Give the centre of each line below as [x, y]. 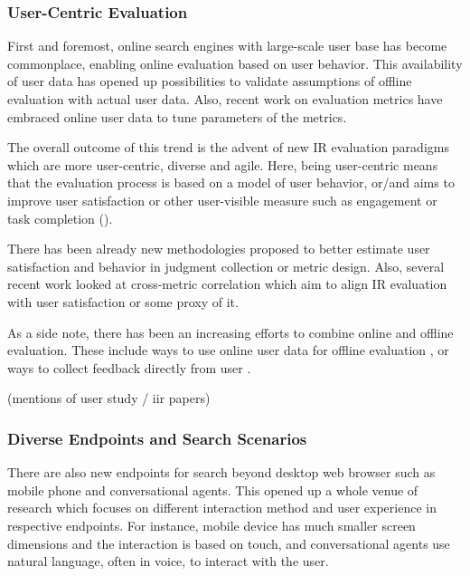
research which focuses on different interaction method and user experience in [222, 508]
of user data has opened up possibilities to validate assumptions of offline [210, 81]
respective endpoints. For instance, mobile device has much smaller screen [211, 525]
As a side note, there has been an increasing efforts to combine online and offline [230, 332]
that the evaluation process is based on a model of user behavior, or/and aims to [231, 182]
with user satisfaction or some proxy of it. [123, 301]
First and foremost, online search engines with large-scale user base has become [227, 46]
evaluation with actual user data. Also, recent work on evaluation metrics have [225, 99]
